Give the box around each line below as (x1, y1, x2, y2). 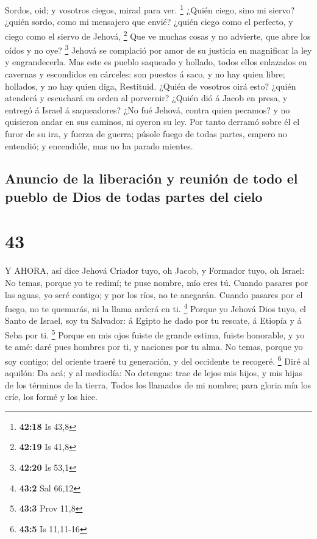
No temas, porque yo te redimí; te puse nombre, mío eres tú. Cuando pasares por (5, 276, 308, 288)
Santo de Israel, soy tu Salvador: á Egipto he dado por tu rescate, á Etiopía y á (5, 314, 302, 327)
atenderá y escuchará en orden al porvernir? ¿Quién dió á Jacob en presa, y (5, 91, 288, 104)
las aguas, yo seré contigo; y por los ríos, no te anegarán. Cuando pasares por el (5, 288, 303, 301)
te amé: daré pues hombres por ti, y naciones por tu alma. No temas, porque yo (5, 340, 303, 353)
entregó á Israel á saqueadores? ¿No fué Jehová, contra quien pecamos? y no (5, 103, 290, 116)
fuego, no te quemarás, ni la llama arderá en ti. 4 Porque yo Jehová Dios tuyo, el (5, 301, 307, 315)
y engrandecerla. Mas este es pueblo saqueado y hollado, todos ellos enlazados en (5, 55, 307, 68)
